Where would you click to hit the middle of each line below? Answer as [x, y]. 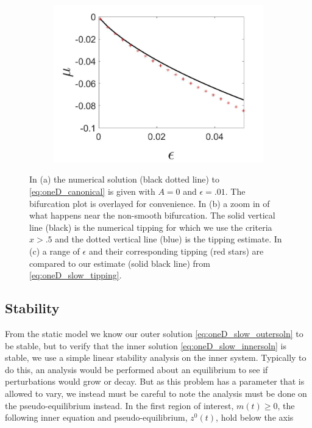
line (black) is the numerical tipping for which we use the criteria [151, 227]
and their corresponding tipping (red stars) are [176, 251]
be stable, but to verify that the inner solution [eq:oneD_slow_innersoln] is [146, 345]
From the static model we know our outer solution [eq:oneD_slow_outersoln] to [154, 334]
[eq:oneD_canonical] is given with [92, 191]
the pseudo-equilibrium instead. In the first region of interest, [119, 405]
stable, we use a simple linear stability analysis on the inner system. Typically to [156, 357]
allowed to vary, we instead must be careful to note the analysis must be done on [156, 393]
